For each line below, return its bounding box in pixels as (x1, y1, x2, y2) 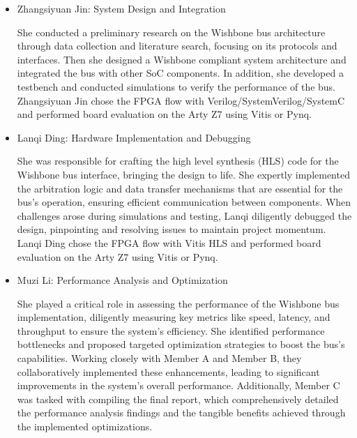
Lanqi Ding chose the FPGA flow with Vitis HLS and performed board (17, 235, 321, 250)
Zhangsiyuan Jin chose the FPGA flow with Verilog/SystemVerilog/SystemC (17, 93, 345, 107)
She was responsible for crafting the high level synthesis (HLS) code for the (17, 153, 339, 168)
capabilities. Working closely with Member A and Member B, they (17, 351, 302, 365)
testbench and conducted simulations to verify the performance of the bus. (17, 79, 336, 93)
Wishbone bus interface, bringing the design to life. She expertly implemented (17, 167, 350, 181)
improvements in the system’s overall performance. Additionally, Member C (17, 378, 340, 393)
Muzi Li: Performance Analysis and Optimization (17, 273, 228, 287)
